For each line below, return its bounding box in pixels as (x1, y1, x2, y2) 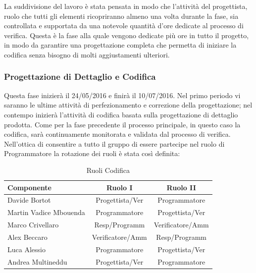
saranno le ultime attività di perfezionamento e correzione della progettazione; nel (4, 100, 253, 110)
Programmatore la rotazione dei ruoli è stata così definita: (4, 148, 180, 159)
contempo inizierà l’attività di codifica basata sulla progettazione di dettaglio (4, 109, 238, 119)
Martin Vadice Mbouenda (7, 207, 85, 218)
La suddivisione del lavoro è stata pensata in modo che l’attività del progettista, (4, 1, 248, 11)
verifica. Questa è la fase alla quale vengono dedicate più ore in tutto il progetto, (4, 30, 249, 40)
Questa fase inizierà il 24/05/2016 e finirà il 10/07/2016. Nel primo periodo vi (4, 90, 241, 100)
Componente (7, 182, 51, 192)
